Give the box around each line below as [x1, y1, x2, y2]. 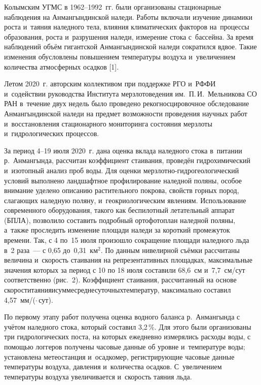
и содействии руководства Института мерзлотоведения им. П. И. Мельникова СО [4, 88, 257, 99]
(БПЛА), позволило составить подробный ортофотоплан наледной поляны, [4, 214, 236, 225]
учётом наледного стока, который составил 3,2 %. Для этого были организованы [4, 321, 251, 332]
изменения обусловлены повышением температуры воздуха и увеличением [4, 51, 236, 61]
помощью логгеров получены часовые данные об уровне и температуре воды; [4, 341, 245, 351]
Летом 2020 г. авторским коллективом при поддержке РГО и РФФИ [4, 78, 216, 89]
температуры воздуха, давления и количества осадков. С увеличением [4, 361, 222, 372]
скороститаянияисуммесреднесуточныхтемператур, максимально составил [4, 284, 231, 295]
